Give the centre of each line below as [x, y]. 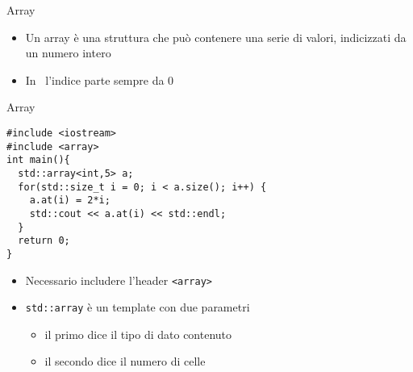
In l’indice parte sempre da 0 [100, 79]
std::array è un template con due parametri [138, 307]
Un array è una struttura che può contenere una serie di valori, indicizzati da [216, 37]
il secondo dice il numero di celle [125, 361]
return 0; [44, 241]
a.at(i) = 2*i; [70, 201]
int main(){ [38, 160]
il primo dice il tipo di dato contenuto [138, 334]
